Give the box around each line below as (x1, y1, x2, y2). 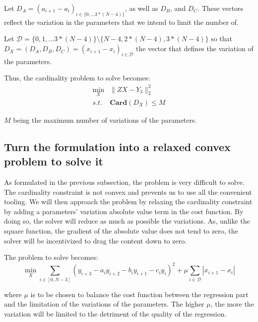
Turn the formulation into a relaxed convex (4, 139, 231, 154)
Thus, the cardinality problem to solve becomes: (4, 73, 150, 83)
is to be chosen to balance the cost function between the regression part (30, 289, 249, 299)
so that (211, 33, 232, 44)
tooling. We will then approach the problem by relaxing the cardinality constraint (4, 196, 253, 207)
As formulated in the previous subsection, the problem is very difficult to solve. (4, 177, 245, 187)
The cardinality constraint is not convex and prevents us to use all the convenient (4, 186, 252, 197)
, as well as (125, 3, 158, 13)
